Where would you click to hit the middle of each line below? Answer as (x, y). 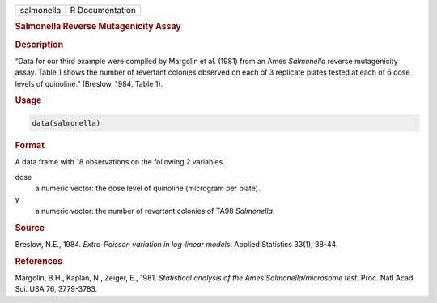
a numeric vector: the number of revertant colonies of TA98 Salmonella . (155, 211)
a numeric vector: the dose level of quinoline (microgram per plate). (148, 188)
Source (30, 228)
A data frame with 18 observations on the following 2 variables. (120, 162)
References (39, 261)
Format (30, 145)
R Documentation (103, 10)
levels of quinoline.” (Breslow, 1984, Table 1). (89, 83)
